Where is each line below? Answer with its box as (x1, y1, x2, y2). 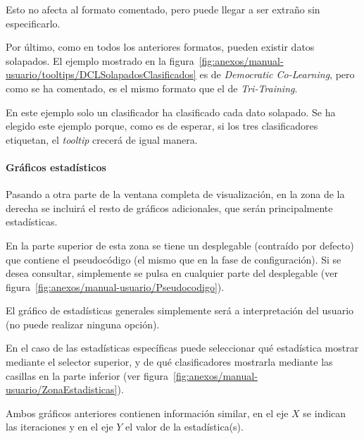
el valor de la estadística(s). (125, 419, 244, 434)
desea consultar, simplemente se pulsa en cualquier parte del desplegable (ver (6, 266, 338, 280)
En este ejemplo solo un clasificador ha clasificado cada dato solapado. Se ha (6, 104, 336, 119)
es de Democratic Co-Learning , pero (199, 67, 355, 82)
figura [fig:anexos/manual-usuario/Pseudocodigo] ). (6, 279, 225, 294)
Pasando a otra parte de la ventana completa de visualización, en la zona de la (6, 187, 345, 202)
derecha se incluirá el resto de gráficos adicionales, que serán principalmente (6, 200, 333, 215)
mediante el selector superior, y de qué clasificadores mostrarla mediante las (6, 354, 333, 369)
